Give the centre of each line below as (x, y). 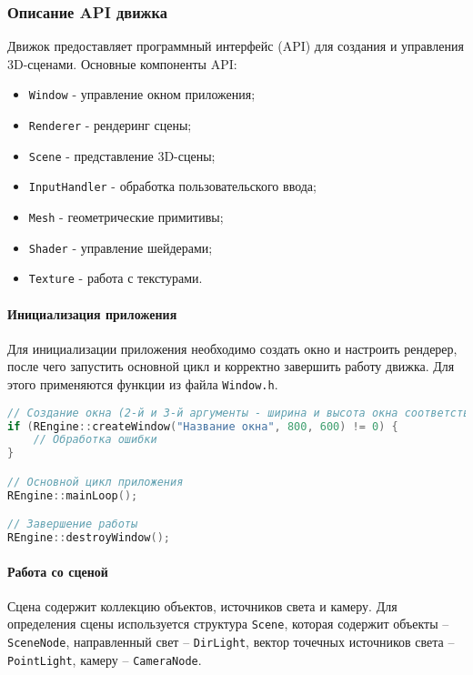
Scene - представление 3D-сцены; (122, 155)
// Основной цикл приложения (96, 482)
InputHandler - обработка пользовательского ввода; (172, 186)
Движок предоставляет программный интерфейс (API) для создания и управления (236, 46)
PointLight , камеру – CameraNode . (105, 659)
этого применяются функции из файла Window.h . (143, 383)
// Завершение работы (73, 524)
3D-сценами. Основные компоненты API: (122, 63)
